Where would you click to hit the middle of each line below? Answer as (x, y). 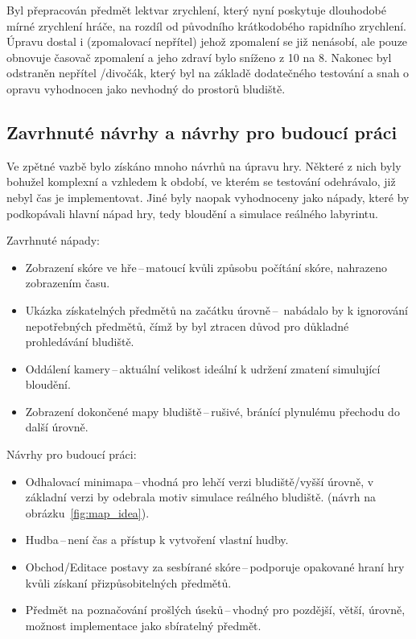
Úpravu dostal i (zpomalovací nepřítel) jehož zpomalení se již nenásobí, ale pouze (207, 41)
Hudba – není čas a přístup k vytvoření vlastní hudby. (157, 540)
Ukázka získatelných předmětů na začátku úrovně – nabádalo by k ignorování (216, 309)
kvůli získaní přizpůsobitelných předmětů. (128, 582)
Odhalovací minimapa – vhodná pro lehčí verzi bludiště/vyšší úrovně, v (200, 481)
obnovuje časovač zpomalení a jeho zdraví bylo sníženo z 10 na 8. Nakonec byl (199, 57)
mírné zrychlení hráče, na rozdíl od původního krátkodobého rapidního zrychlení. (206, 25)
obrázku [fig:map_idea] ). (87, 512)
